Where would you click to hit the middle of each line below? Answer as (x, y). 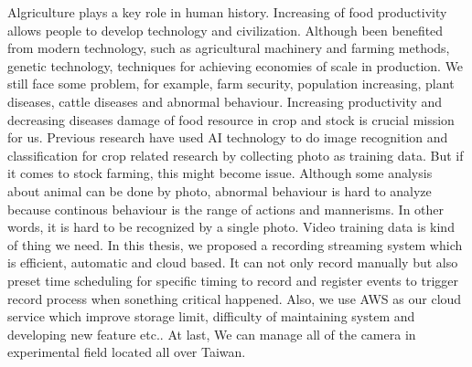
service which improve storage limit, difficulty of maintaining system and (211, 316)
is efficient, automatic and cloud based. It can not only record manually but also (233, 262)
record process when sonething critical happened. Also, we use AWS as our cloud (235, 298)
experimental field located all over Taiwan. (127, 352)
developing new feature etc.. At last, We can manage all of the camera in (212, 334)
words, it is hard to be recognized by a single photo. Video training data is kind (231, 227)
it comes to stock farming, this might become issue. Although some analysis (220, 173)
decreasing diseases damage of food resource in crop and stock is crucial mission (231, 119)
